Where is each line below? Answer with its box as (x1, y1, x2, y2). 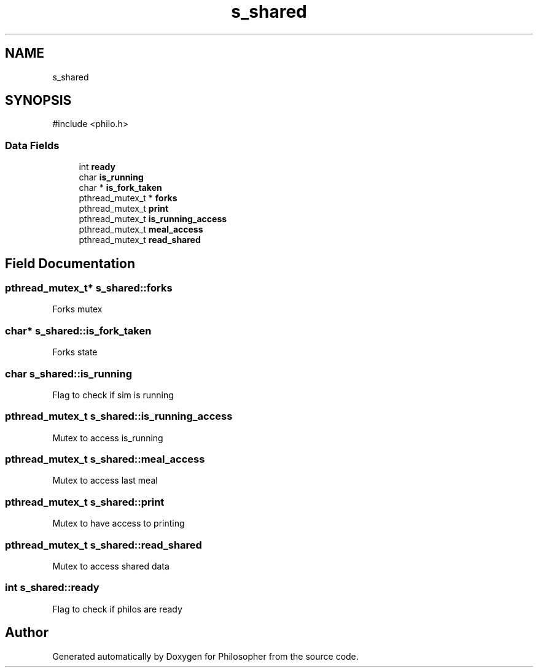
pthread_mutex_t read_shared (79, 234, 201, 245)
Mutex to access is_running (52, 432, 163, 443)
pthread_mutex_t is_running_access (79, 214, 227, 225)
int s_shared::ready (5, 581, 99, 594)
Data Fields (5, 139, 60, 152)
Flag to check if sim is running (52, 389, 174, 400)
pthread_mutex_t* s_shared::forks (5, 282, 173, 295)
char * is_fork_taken (79, 182, 162, 193)
